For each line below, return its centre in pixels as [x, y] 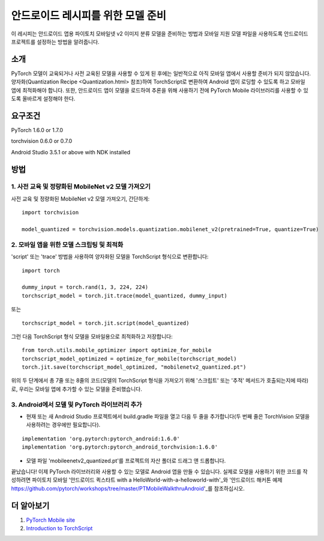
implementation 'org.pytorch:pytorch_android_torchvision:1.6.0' [120, 447]
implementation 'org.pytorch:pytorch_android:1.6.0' [101, 439]
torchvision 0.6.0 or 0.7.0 [41, 141]
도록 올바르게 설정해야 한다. [43, 98]
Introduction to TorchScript [59, 528]
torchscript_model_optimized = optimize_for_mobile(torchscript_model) [129, 358]
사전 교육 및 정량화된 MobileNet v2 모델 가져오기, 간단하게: [80, 199]
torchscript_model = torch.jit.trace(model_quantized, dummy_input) [124, 295]
